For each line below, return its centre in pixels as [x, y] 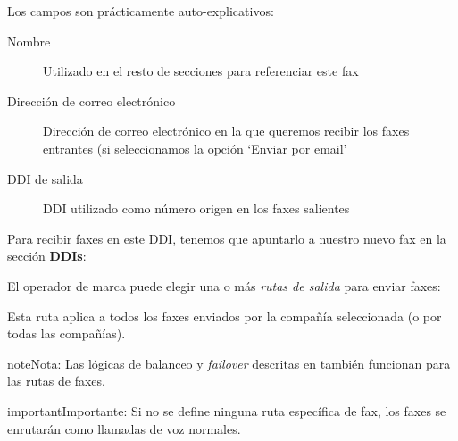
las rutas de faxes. [56, 381]
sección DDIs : [47, 256]
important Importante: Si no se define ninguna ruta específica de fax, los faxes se [227, 410]
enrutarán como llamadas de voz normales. [124, 428]
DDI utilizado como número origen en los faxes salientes [196, 208]
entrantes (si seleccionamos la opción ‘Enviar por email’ [195, 148]
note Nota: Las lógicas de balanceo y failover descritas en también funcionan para [229, 363]
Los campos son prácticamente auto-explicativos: [141, 11]
